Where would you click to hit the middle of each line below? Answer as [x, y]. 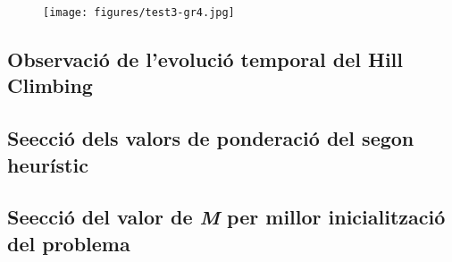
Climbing [50, 85]
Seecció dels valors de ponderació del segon [211, 138]
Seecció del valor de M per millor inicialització [226, 217]
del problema [69, 243]
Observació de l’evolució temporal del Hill [205, 59]
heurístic [48, 164]
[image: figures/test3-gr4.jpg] [139, 13]
